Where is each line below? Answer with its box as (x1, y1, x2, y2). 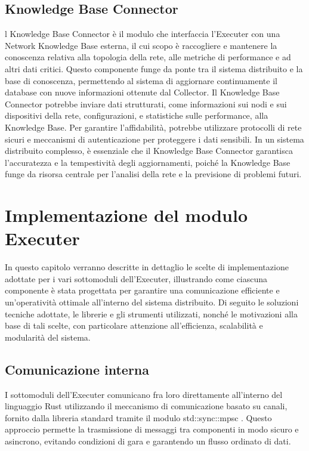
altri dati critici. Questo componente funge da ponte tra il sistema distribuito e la (5, 62, 303, 75)
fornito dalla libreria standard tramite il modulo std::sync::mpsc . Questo (5, 411, 272, 424)
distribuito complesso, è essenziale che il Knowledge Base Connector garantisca (5, 144, 293, 157)
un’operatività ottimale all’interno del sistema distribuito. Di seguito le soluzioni (5, 296, 299, 308)
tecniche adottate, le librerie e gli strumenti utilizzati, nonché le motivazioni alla (5, 307, 298, 320)
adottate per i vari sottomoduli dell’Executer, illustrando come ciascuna (5, 272, 268, 285)
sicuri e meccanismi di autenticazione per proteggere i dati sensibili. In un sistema (5, 132, 304, 145)
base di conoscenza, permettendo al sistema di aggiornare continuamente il (5, 74, 277, 87)
